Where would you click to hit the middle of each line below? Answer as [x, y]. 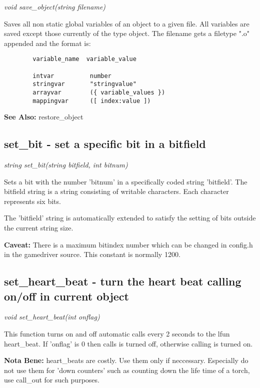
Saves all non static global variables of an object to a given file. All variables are [127, 23]
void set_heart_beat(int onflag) [52, 317]
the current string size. [39, 228]
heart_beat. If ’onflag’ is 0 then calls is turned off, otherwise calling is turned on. [128, 343]
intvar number [72, 76]
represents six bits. [32, 201]
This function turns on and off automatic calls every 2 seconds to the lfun [117, 334]
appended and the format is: [47, 43]
